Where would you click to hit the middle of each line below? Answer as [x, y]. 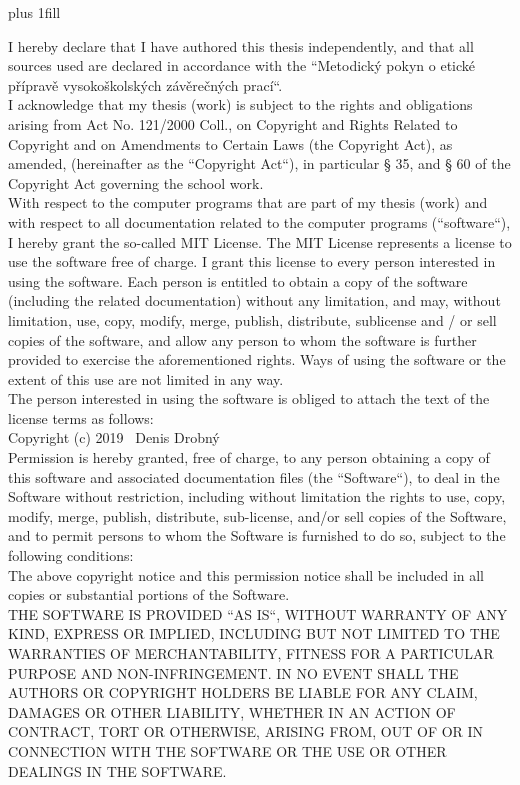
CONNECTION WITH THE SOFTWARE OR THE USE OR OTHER [227, 750]
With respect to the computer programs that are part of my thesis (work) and [248, 202]
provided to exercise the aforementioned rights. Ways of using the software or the [257, 359]
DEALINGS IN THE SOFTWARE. [117, 770]
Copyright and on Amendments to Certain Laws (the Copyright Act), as [230, 143]
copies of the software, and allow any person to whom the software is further [242, 339]
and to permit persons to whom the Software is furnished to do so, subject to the [257, 535]
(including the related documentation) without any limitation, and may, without [254, 300]
